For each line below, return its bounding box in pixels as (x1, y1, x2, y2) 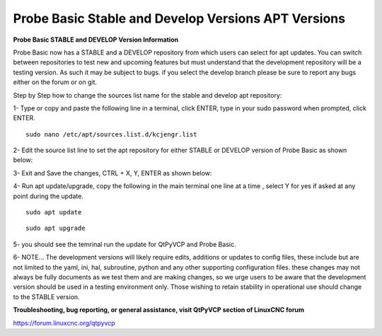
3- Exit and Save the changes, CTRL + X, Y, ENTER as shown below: (13, 168, 212, 177)
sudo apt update (25, 209, 82, 216)
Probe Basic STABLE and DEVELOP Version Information (13, 35, 179, 44)
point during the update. (13, 192, 84, 200)
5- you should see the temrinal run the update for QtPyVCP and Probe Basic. (13, 240, 236, 248)
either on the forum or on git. (13, 78, 98, 86)
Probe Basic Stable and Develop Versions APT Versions (13, 11, 346, 26)
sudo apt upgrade (25, 224, 86, 233)
